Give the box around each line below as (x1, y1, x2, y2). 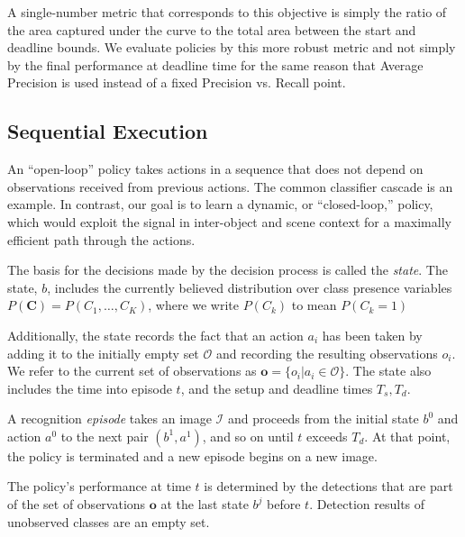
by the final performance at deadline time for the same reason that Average (7, 55, 424, 74)
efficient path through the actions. (7, 230, 196, 249)
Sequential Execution (7, 117, 208, 145)
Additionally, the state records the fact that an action (7, 325, 304, 344)
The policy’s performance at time (7, 477, 191, 496)
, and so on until (202, 426, 294, 445)
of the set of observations (7, 495, 146, 514)
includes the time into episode (7, 378, 172, 397)
